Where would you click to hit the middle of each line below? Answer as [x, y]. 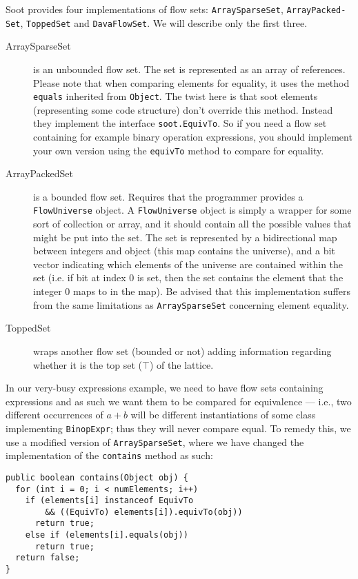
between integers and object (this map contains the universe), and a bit [184, 251]
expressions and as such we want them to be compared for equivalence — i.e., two [179, 401]
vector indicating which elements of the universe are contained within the [188, 264]
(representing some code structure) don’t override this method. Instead [183, 109]
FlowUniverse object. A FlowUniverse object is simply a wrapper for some [192, 210]
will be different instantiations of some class [223, 415]
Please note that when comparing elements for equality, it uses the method [191, 82]
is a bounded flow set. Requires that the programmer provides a [168, 196]
